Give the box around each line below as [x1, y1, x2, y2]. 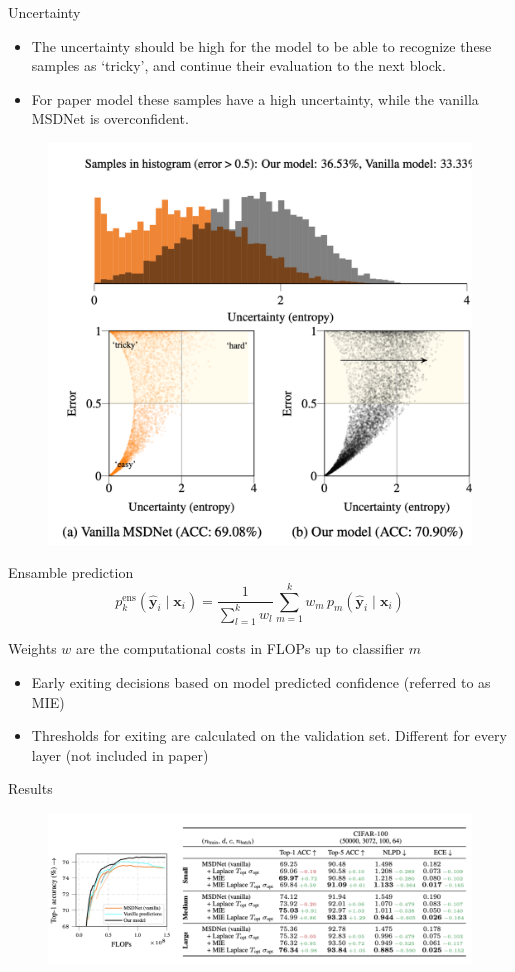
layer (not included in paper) [31, 744, 209, 765]
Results [8, 778, 53, 799]
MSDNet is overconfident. [31, 108, 189, 129]
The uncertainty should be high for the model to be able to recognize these [31, 35, 492, 56]
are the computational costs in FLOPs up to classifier [76, 638, 405, 659]
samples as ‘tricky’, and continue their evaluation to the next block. [31, 55, 446, 76]
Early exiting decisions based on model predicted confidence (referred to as [31, 671, 491, 692]
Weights [8, 638, 57, 659]
